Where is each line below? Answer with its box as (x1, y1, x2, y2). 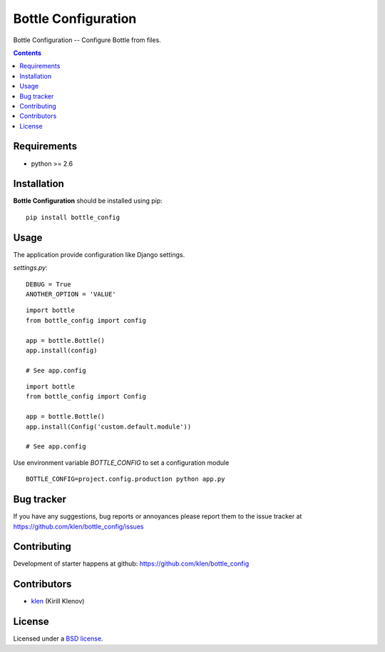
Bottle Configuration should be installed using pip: (13, 196, 163, 205)
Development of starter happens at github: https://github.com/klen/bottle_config (13, 559, 250, 568)
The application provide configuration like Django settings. (13, 250, 185, 259)
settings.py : (13, 264, 48, 272)
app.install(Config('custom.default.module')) (26, 422, 192, 431)
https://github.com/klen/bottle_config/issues (13, 522, 144, 531)
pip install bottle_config (26, 213, 120, 221)
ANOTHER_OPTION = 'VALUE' (26, 290, 117, 298)
